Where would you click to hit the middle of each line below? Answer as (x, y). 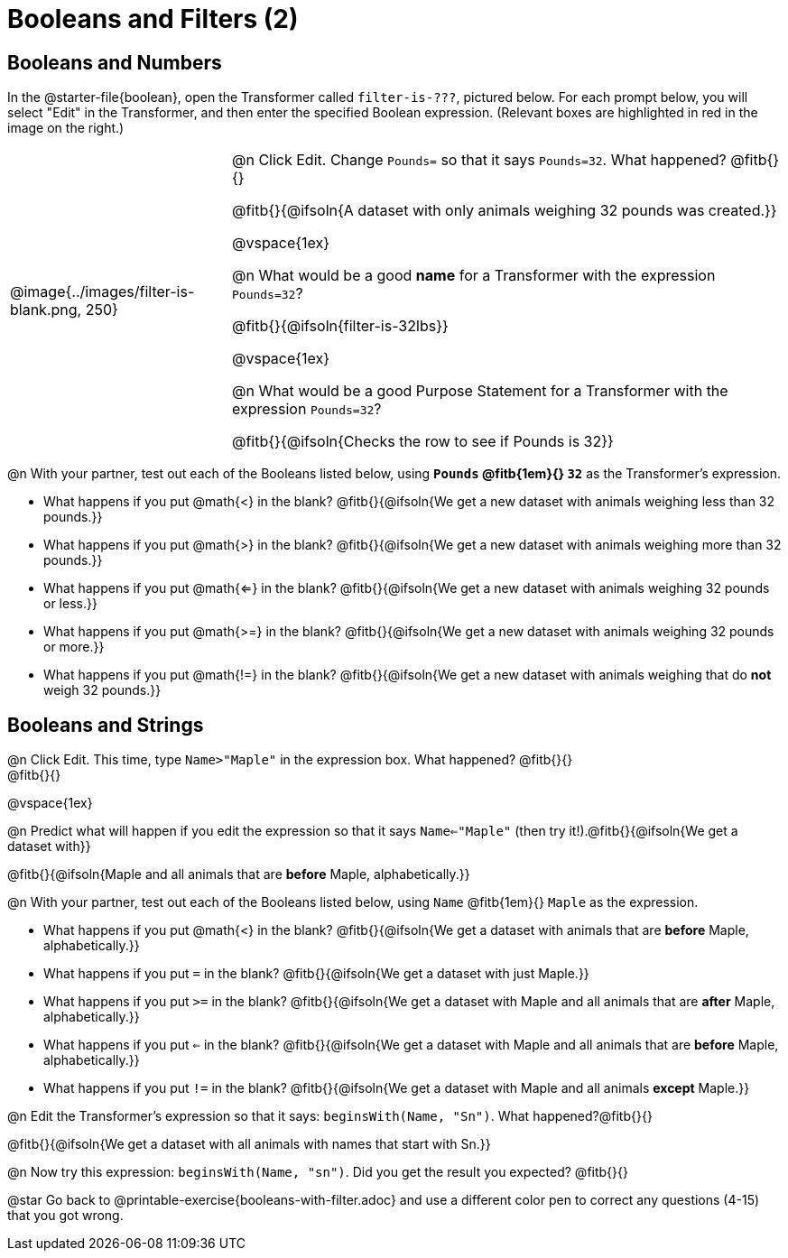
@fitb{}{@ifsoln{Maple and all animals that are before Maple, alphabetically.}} (239, 874)
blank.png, (46, 310)
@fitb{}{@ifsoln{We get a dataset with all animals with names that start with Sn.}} (249, 1144)
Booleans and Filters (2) (153, 19)
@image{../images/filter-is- (102, 292)
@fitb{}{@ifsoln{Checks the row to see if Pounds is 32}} (422, 442)
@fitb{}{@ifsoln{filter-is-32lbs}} (340, 326)
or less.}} (70, 604)
